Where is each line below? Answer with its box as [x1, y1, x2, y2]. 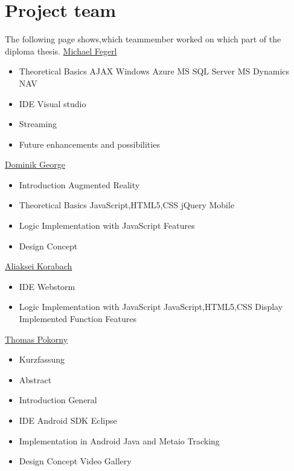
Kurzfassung [19, 353, 65, 366]
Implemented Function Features [19, 312, 136, 325]
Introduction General [19, 394, 97, 406]
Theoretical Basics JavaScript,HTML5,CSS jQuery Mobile [19, 199, 235, 211]
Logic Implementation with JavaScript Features [19, 219, 195, 232]
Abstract [19, 373, 52, 386]
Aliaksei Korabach [5, 260, 72, 272]
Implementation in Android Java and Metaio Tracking [19, 434, 220, 447]
